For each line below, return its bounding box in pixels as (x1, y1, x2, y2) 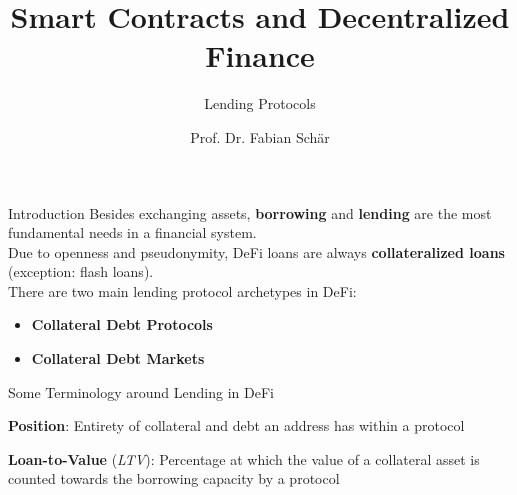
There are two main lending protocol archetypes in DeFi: (8, 280, 357, 301)
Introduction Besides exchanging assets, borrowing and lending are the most (8, 202, 492, 223)
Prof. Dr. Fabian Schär (190, 126, 330, 147)
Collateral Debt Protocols (31, 314, 213, 335)
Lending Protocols (204, 93, 316, 114)
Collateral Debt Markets (31, 348, 205, 369)
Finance (205, 35, 315, 76)
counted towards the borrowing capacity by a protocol (8, 468, 340, 489)
